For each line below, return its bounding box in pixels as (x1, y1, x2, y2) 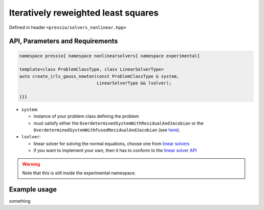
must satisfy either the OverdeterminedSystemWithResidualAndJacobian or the (33, 120, 204, 126)
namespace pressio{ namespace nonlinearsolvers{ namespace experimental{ (19, 53, 200, 59)
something (9, 198, 31, 204)
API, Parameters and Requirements (9, 37, 118, 45)
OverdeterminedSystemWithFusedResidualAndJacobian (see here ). (33, 127, 180, 133)
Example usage (9, 185, 57, 193)
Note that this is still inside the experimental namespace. (22, 170, 136, 176)
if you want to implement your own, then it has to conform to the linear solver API (33, 147, 197, 153)
